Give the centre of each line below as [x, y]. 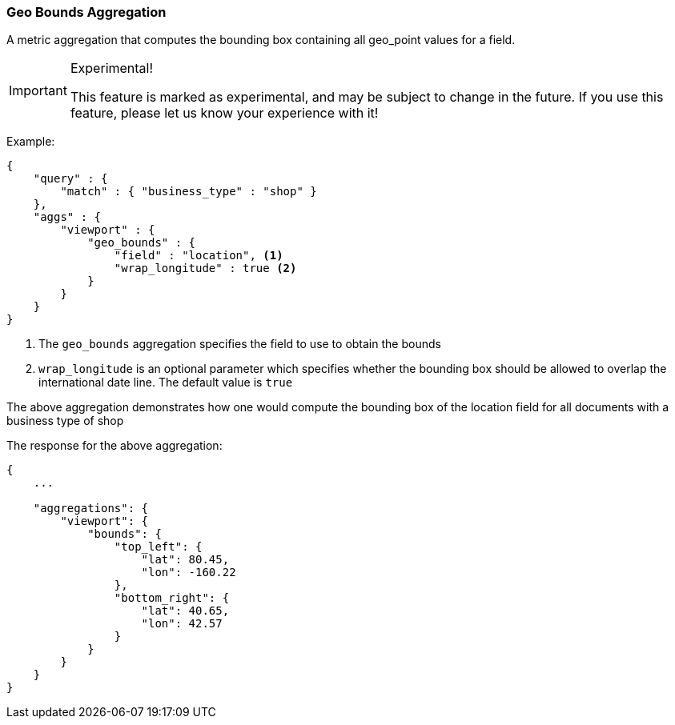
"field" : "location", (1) [199, 256]
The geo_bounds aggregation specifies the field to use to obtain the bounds [240, 344]
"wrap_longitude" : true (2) [205, 268]
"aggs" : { [67, 217]
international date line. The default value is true [166, 383]
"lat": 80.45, [185, 560]
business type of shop [65, 421]
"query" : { [70, 179]
